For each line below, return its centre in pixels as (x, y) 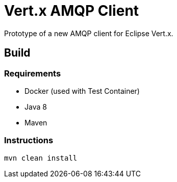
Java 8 (36, 107)
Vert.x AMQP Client (72, 11)
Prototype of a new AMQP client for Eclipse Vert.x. (89, 33)
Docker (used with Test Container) (82, 91)
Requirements (33, 73)
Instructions (29, 140)
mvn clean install (41, 158)
